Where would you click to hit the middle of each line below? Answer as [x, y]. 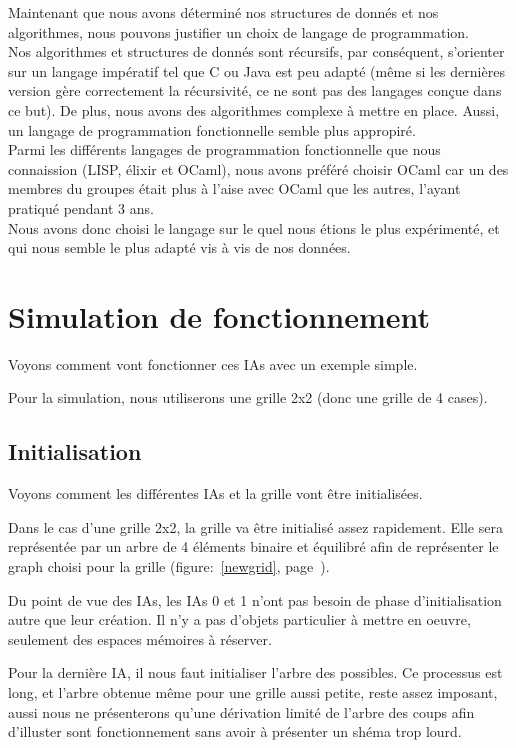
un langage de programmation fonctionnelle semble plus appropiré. [212, 129]
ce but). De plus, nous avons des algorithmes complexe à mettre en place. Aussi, [254, 109]
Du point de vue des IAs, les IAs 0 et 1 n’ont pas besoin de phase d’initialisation [255, 599]
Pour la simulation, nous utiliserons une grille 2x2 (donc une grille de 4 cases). [248, 397]
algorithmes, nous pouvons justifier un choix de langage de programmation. [238, 31]
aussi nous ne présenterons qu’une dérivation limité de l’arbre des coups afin [241, 711]
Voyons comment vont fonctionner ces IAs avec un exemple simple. [213, 363]
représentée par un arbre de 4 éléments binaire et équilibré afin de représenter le [253, 546]
